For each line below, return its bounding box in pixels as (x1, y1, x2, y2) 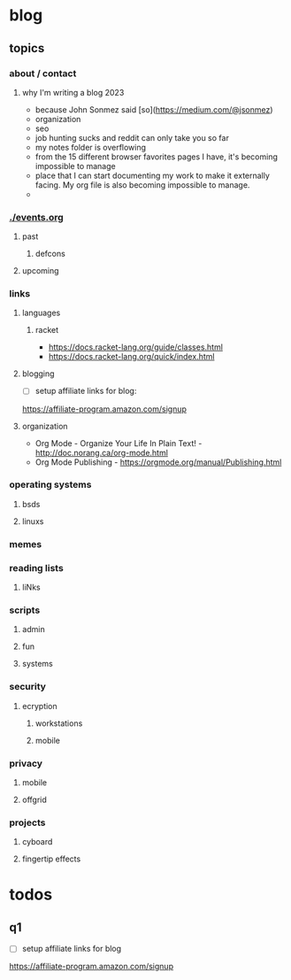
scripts (9, 604, 41, 616)
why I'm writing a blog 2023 (21, 87, 125, 97)
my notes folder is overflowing (34, 142, 147, 152)
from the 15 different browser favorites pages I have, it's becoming (34, 151, 279, 162)
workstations (34, 718, 83, 729)
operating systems (9, 479, 92, 491)
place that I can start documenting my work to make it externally (34, 170, 270, 181)
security (9, 681, 47, 693)
